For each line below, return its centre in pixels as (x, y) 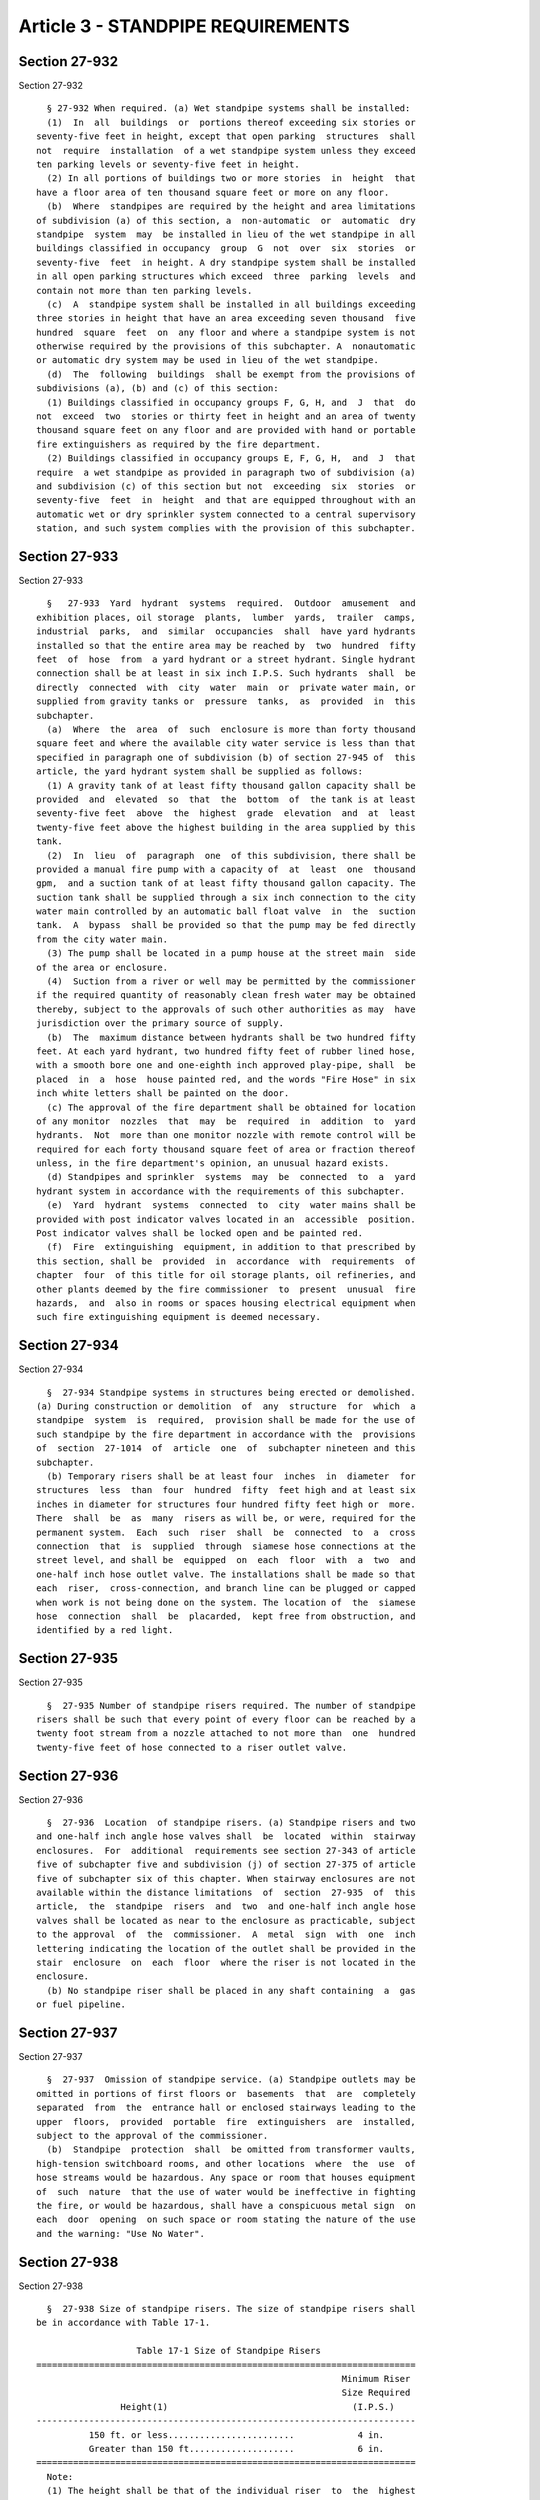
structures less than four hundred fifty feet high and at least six (226, 1490)
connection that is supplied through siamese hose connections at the (226, 1546)
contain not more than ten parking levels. (144, 290)
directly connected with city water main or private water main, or (226, 687)
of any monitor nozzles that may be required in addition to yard (226, 1121)
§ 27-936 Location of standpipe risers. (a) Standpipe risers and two (231, 1823)
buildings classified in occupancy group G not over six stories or (226, 248)
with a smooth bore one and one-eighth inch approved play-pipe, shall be (226, 1065)
